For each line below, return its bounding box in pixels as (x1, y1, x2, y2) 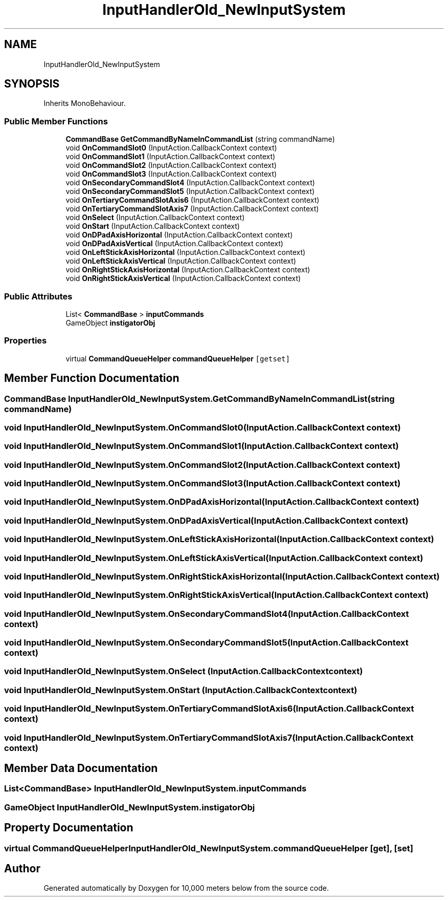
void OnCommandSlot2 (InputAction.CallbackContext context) (65, 161, 277, 170)
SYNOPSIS (4, 77, 60, 91)
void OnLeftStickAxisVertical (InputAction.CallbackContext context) (65, 256, 296, 266)
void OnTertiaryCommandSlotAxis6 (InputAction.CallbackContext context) (65, 196, 320, 205)
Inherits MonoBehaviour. (43, 99, 126, 108)
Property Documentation (4, 821, 133, 834)
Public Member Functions (4, 116, 108, 126)
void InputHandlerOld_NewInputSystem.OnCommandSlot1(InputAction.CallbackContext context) (4, 441, 399, 452)
